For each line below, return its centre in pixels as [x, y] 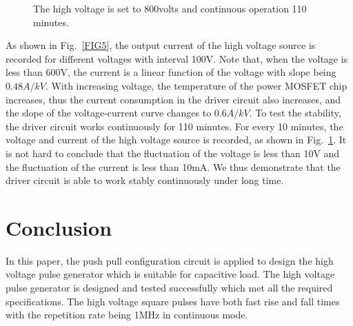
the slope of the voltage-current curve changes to [109, 113]
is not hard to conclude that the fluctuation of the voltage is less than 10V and [173, 153]
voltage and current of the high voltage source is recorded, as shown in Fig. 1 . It [176, 140]
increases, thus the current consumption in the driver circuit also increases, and [173, 99]
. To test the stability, [295, 113]
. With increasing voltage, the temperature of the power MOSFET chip [196, 85]
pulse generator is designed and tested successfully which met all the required [169, 288]
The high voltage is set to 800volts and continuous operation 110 [170, 8]
